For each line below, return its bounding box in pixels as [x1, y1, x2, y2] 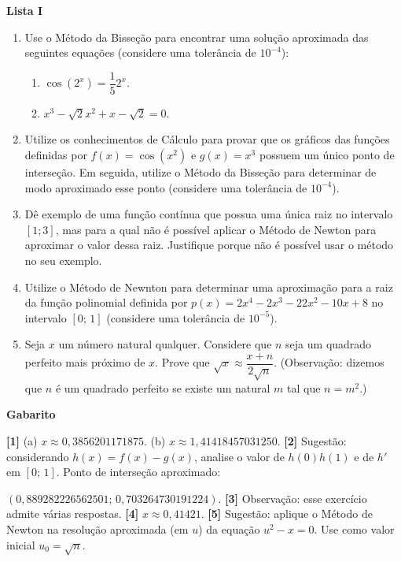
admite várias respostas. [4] [6, 505, 139, 522]
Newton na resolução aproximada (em [6, 520, 189, 537]
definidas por [24, 147, 87, 163]
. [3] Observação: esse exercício [218, 489, 367, 506]
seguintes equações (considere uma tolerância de [24, 44, 256, 61]
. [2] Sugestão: [277, 432, 347, 448]
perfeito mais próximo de [24, 354, 145, 370]
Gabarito [6, 406, 56, 422]
